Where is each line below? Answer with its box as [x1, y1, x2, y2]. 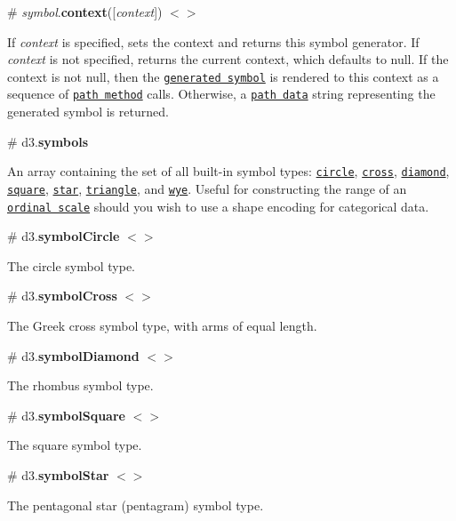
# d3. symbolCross [7, 286, 117, 305]
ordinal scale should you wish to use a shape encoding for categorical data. [7, 196, 429, 215]
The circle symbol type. [7, 256, 135, 275]
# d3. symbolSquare [7, 405, 125, 424]
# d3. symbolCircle [7, 227, 120, 245]
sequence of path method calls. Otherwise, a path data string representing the [7, 84, 436, 103]
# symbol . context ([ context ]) [7, 3, 163, 20]
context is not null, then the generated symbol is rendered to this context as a [7, 67, 439, 85]
